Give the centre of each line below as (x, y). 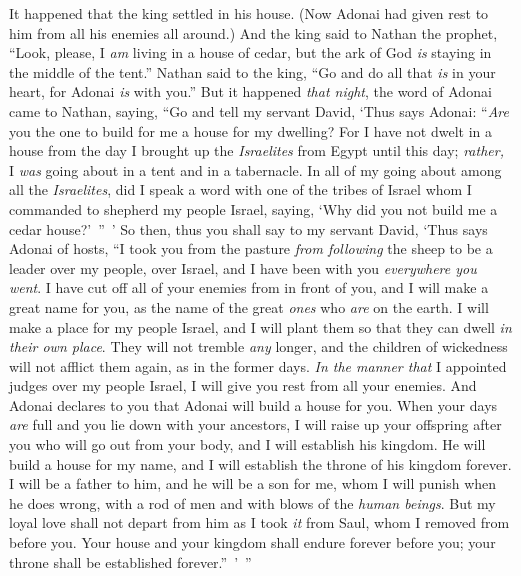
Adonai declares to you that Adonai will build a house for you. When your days (253, 404)
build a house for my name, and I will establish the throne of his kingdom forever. (260, 463)
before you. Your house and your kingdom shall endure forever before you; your (252, 542)
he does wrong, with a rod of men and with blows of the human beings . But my (252, 502)
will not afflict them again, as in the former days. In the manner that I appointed (258, 365)
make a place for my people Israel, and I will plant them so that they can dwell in (260, 326)
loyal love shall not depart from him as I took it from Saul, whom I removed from (259, 522)
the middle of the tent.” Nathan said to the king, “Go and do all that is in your (252, 71)
